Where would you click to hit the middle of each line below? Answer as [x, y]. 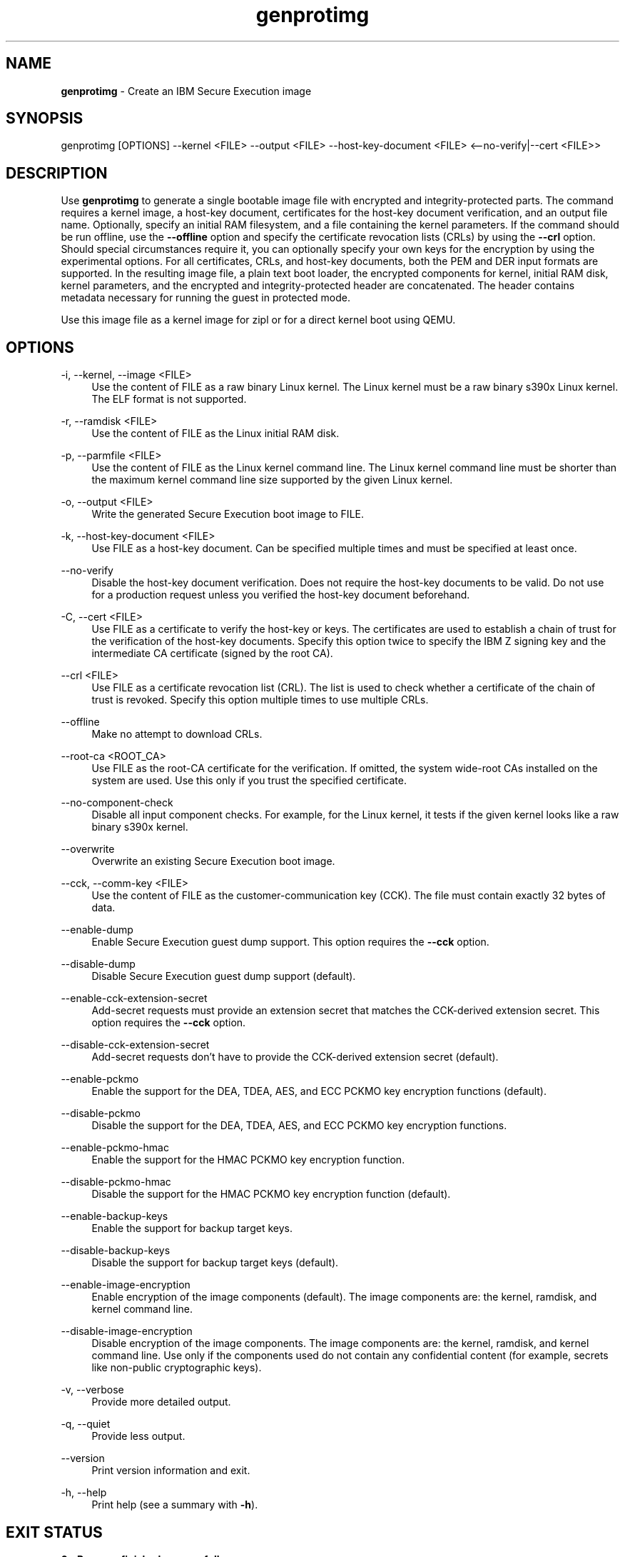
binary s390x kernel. [140, 827]
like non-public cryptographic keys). [177, 1368]
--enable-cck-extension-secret [134, 998]
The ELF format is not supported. [169, 399]
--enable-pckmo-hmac [115, 1148]
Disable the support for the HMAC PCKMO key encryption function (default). [271, 1194]
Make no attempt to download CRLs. [177, 734]
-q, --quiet [86, 1424]
